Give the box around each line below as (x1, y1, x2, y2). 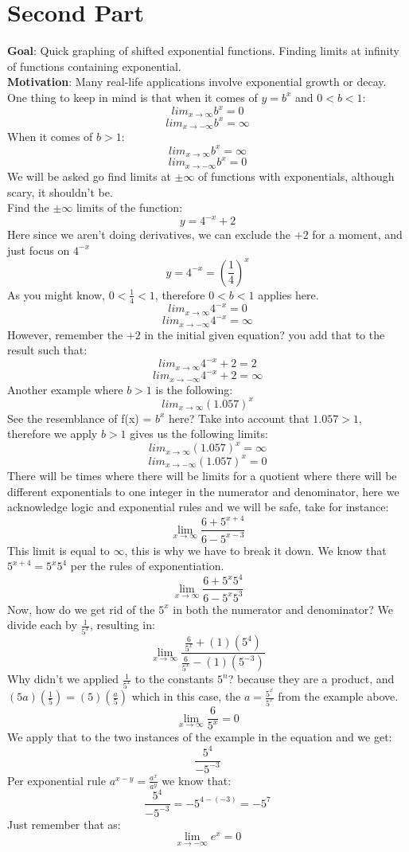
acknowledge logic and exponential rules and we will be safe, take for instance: (7, 498, 389, 515)
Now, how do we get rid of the (7, 600, 155, 617)
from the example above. (278, 688, 399, 705)
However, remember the (7, 326, 123, 342)
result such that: (7, 342, 88, 358)
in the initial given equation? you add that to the (144, 326, 385, 342)
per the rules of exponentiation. (70, 557, 224, 574)
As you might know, (7, 286, 105, 303)
